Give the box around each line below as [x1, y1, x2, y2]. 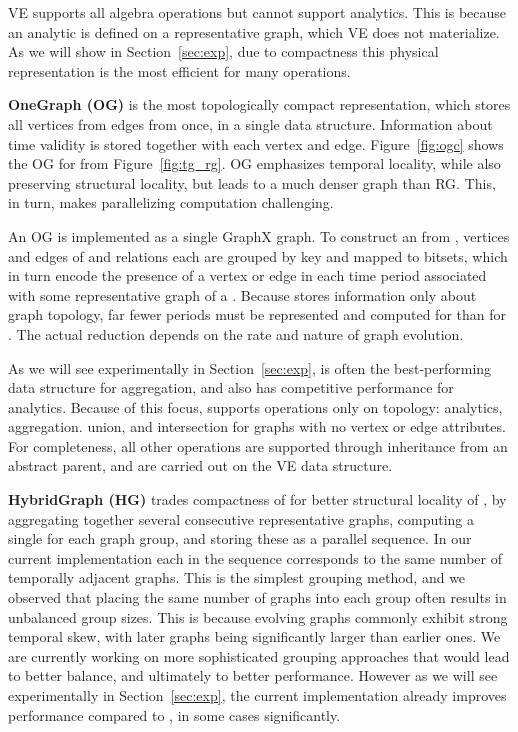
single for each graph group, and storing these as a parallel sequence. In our [8, 528, 472, 549]
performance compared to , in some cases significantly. [8, 704, 341, 725]
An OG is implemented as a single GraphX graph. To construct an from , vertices [8, 225, 510, 246]
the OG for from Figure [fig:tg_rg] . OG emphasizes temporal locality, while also [8, 153, 501, 174]
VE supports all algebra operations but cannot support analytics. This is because [8, 2, 507, 22]
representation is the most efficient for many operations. [8, 60, 351, 81]
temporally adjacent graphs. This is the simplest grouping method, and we [8, 567, 466, 588]
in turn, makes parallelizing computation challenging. [8, 192, 334, 213]
